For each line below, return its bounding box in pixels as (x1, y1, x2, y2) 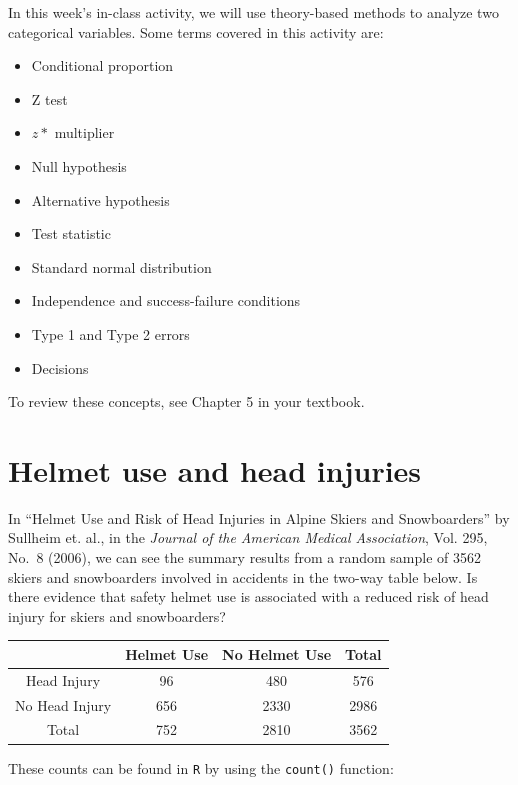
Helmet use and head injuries (8, 449, 422, 490)
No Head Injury (15, 694, 112, 715)
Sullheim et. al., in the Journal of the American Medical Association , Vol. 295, (8, 527, 488, 548)
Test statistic (31, 223, 111, 244)
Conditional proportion (31, 55, 174, 76)
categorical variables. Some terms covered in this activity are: (8, 21, 384, 42)
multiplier (54, 122, 115, 143)
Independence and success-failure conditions (31, 290, 301, 311)
